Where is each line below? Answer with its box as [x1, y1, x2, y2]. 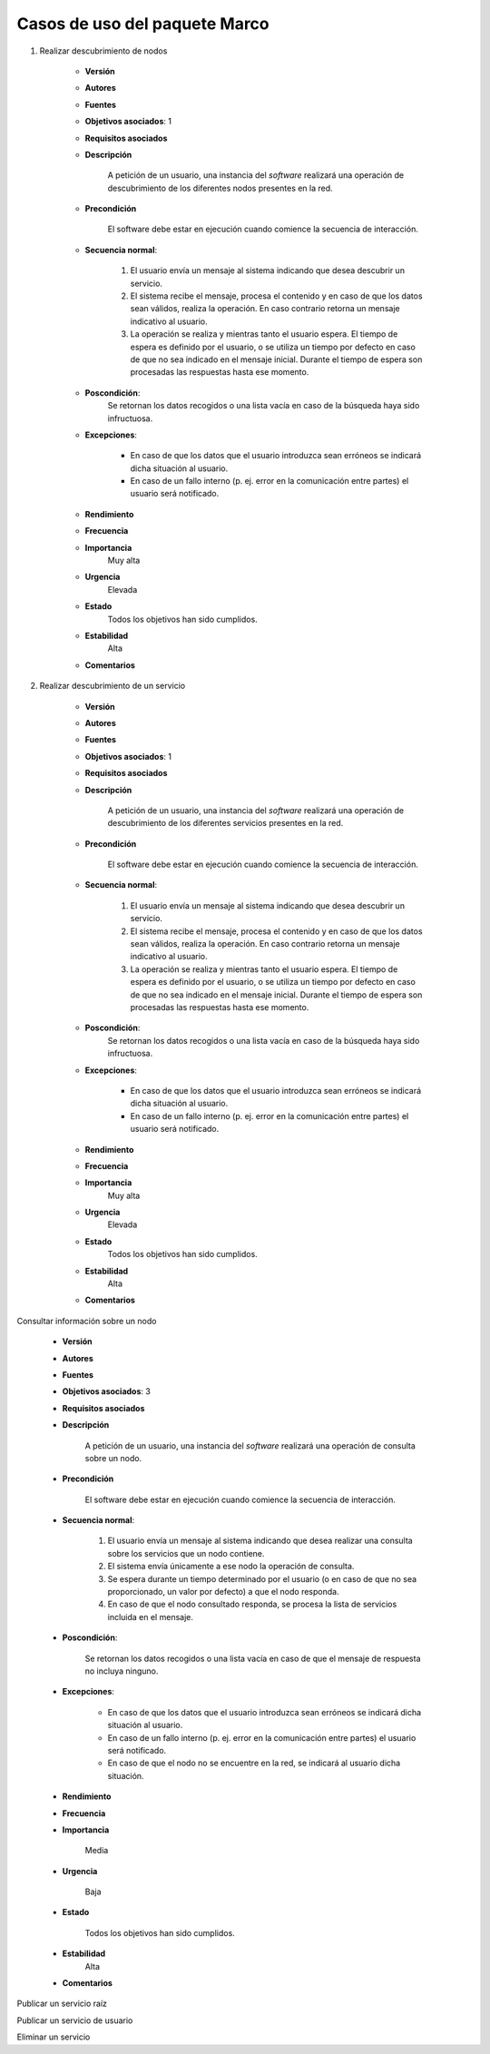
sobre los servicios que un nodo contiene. [107, 1548, 265, 1558]
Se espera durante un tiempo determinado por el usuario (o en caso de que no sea [107, 1573, 417, 1584]
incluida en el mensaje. [107, 1611, 194, 1622]
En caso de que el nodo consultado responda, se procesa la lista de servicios [107, 1598, 397, 1610]
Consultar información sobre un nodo [16, 1315, 157, 1326]
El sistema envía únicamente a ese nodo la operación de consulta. [107, 1561, 355, 1572]
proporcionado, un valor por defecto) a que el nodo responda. [107, 1587, 339, 1597]
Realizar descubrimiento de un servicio [39, 681, 186, 692]
